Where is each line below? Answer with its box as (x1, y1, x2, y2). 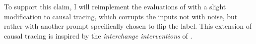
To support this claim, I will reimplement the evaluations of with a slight (4, 1, 226, 11)
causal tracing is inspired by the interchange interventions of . (4, 30, 192, 41)
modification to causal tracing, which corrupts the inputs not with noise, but (4, 11, 238, 21)
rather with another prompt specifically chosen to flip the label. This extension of (4, 21, 252, 31)
